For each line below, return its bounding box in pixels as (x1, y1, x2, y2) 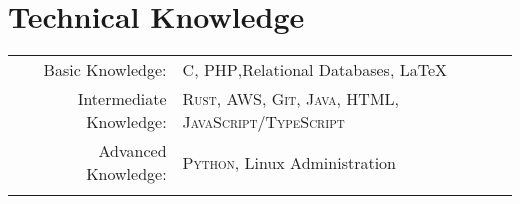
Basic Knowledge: (43, 58, 167, 82)
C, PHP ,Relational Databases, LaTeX (182, 58, 447, 82)
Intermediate (77, 87, 167, 111)
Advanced (98, 139, 167, 163)
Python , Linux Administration (182, 150, 397, 174)
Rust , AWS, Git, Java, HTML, (182, 87, 400, 111)
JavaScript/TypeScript (182, 110, 345, 134)
